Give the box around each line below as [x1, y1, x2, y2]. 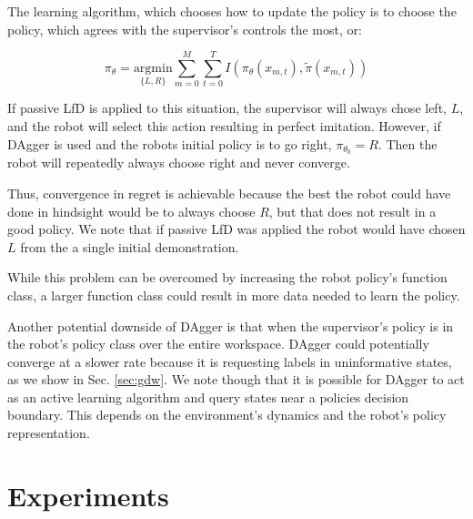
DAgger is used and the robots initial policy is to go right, [7, 134, 332, 153]
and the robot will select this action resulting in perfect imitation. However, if [7, 116, 441, 135]
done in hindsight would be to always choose [7, 201, 256, 220]
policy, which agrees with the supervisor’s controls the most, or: [7, 19, 362, 38]
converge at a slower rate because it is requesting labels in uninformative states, [7, 351, 452, 371]
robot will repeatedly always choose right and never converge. [7, 153, 350, 172]
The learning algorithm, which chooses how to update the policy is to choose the [7, 2, 457, 20]
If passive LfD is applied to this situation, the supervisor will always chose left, [7, 98, 447, 117]
